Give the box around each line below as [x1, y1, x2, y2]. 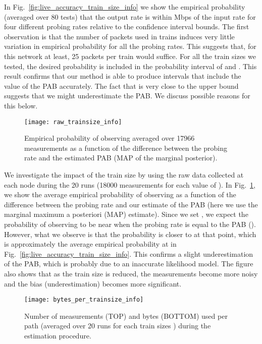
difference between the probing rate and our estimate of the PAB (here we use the [4, 199, 258, 209]
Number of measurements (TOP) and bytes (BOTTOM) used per [24, 310, 228, 321]
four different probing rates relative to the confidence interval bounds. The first [4, 21, 249, 32]
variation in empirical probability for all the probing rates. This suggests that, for [4, 41, 256, 51]
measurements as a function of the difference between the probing [24, 142, 228, 153]
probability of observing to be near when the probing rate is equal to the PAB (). [4, 218, 256, 229]
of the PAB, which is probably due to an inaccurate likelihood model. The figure [4, 258, 253, 269]
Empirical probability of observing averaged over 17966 [24, 133, 195, 143]
